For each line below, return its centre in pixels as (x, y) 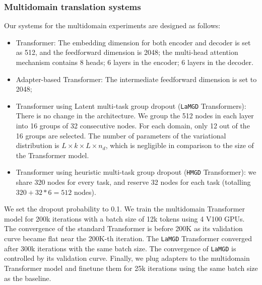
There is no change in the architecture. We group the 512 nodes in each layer (135, 116)
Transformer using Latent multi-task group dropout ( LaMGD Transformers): (131, 105)
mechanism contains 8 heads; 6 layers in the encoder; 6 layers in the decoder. (135, 62)
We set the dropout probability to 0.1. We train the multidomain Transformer (125, 209)
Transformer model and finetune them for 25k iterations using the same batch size (131, 268)
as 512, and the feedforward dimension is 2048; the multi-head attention (127, 52)
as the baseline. (28, 278)
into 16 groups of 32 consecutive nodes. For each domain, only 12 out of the (133, 126)
